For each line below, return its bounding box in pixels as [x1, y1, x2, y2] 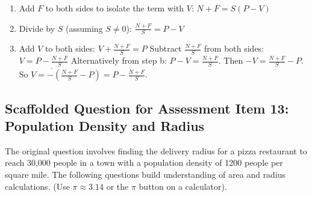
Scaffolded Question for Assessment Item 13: [5, 98, 289, 117]
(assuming [66, 22, 103, 34]
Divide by [19, 22, 55, 34]
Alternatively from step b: [70, 54, 167, 67]
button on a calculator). [139, 180, 227, 192]
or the [106, 180, 129, 192]
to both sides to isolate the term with [45, 2, 184, 14]
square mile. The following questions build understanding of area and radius [5, 168, 286, 181]
